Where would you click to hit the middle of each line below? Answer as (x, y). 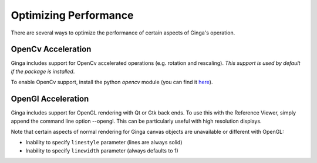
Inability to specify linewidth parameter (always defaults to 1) (102, 150)
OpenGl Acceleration (50, 99)
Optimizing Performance (72, 15)
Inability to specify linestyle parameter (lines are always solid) (104, 143)
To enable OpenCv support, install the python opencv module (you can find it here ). (112, 82)
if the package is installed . (43, 71)
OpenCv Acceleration (51, 49)
